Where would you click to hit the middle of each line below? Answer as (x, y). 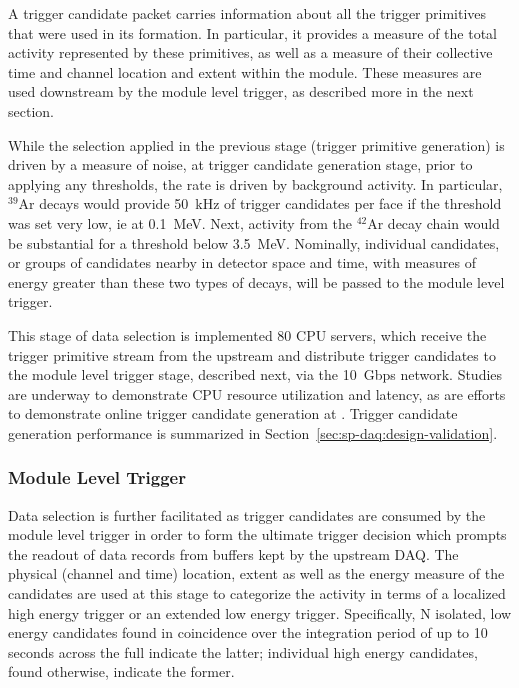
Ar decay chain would (433, 222)
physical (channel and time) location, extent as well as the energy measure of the (256, 573)
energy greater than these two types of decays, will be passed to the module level (256, 281)
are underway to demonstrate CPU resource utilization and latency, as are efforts (257, 393)
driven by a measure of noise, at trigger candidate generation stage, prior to (240, 164)
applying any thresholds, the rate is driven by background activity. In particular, (255, 183)
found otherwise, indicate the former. (121, 671)
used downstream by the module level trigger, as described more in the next (241, 91)
